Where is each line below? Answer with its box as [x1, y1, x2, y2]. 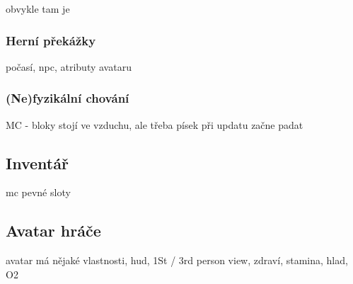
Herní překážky [6, 31, 96, 49]
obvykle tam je [6, 1, 70, 16]
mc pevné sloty [6, 185, 71, 200]
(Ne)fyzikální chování [6, 89, 129, 107]
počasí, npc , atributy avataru [6, 59, 132, 74]
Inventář [6, 152, 69, 174]
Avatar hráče [6, 220, 101, 242]
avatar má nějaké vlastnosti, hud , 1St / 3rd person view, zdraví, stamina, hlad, [6, 253, 348, 268]
